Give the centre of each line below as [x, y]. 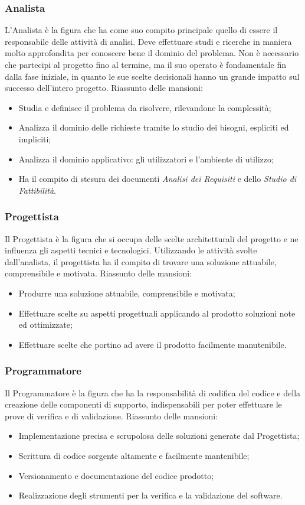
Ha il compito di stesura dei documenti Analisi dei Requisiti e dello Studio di [158, 179]
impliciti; [35, 139]
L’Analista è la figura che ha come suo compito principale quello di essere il [141, 30]
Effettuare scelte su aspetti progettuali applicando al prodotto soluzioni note [157, 313]
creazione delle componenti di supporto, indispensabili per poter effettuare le [143, 404]
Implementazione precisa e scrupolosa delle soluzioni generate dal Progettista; [159, 436]
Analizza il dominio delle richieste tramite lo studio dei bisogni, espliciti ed [154, 127]
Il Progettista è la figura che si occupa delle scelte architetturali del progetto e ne [152, 238]
